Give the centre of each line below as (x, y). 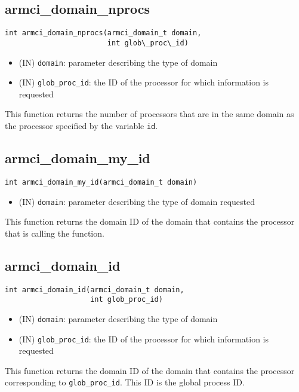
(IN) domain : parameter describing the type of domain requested (137, 201)
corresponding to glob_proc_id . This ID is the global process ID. (125, 382)
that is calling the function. (55, 233)
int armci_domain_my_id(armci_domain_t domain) (101, 182)
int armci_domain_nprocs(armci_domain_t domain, (103, 33)
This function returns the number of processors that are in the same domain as (149, 114)
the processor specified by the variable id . (81, 126)
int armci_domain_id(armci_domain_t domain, (95, 290)
